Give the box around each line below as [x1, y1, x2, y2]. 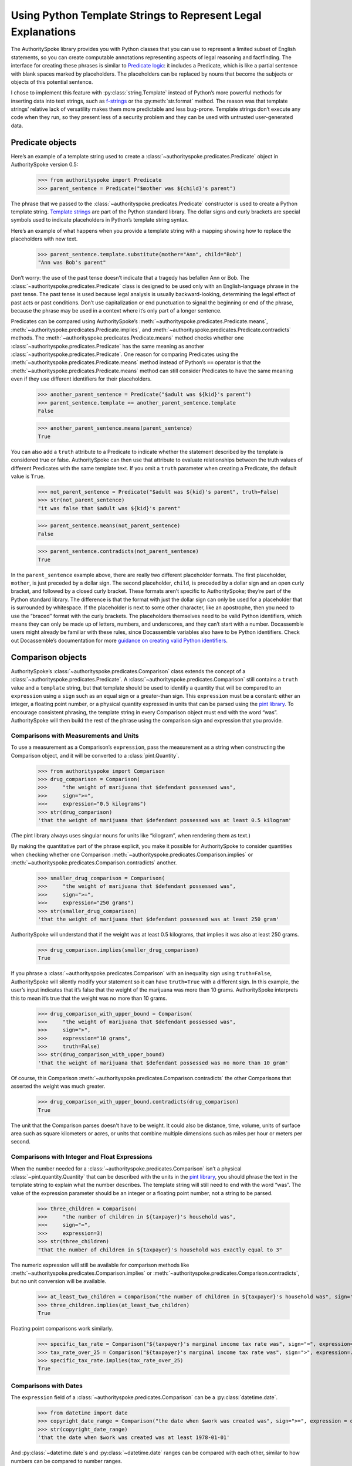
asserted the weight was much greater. [11, 1082, 106, 1090]
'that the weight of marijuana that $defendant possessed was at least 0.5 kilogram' [38, 817, 292, 823]
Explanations [11, 25, 76, 38]
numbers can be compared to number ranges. [11, 1457, 123, 1464]
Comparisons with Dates [11, 1382, 83, 1390]
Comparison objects [11, 652, 87, 662]
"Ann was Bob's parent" [38, 259, 107, 266]
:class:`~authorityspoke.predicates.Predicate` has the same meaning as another [11, 342, 205, 349]
